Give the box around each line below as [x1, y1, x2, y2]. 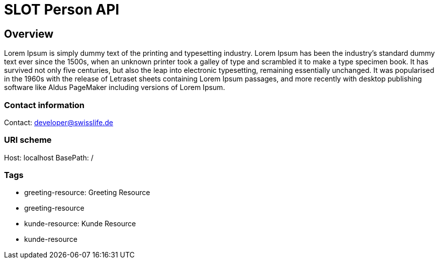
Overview [4, 27, 54, 40]
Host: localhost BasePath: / [4, 153, 94, 162]
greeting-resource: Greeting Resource [24, 188, 150, 197]
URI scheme [4, 135, 52, 145]
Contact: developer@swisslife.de [4, 118, 113, 127]
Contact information [4, 100, 85, 110]
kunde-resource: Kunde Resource [24, 219, 136, 228]
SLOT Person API [4, 1, 120, 18]
